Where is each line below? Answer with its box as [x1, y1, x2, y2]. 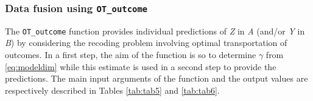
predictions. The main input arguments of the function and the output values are [5, 72, 308, 85]
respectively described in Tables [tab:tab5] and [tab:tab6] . [5, 83, 220, 96]
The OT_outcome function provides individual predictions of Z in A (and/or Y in [5, 24, 305, 37]
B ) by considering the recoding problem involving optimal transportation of [5, 36, 287, 49]
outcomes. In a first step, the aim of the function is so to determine [5, 48, 256, 61]
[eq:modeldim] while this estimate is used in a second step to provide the [5, 60, 276, 73]
